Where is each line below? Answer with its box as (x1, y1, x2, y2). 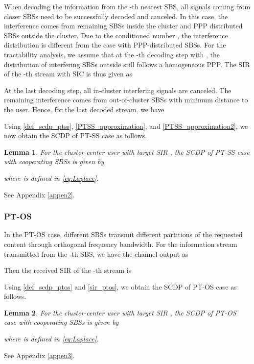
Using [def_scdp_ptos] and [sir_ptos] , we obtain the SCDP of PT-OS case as (4, 281, 237, 291)
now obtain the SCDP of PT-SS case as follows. (4, 130, 147, 141)
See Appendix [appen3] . (4, 350, 75, 360)
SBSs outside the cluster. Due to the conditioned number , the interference (4, 30, 228, 40)
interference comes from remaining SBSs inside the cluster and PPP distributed (4, 21, 243, 31)
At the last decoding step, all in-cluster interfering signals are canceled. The (4, 85, 231, 95)
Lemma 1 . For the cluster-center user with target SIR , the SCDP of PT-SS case (4, 146, 250, 157)
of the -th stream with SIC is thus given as (4, 69, 133, 79)
